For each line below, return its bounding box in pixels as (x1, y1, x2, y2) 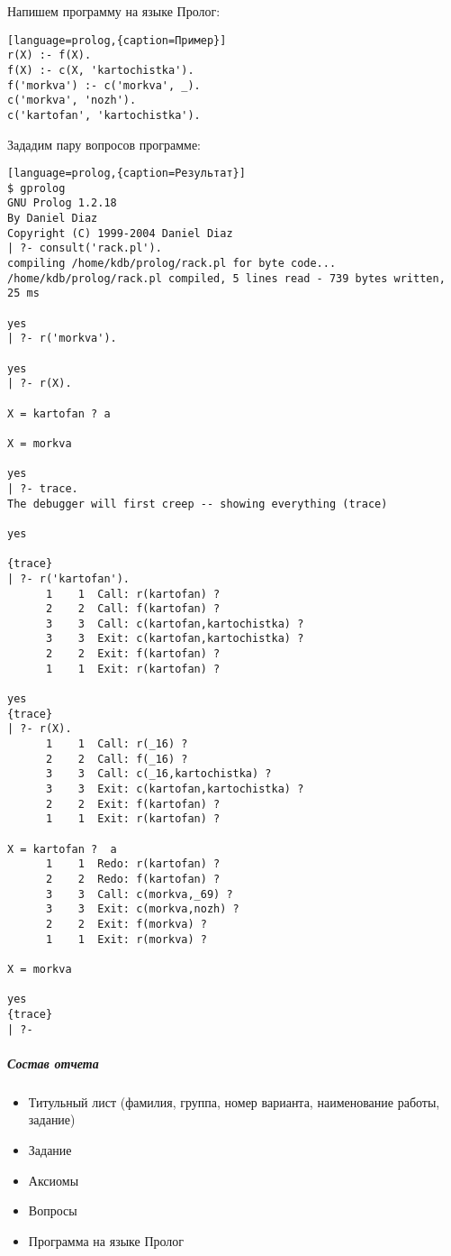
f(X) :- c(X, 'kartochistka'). (7, 63, 194, 77)
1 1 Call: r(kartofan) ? (45, 587, 221, 600)
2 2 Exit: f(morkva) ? (45, 917, 207, 931)
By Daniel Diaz (7, 212, 98, 225)
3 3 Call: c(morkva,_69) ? (45, 887, 233, 901)
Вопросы (28, 1201, 77, 1220)
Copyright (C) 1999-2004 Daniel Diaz (7, 226, 233, 240)
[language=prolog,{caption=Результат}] (7, 167, 246, 180)
